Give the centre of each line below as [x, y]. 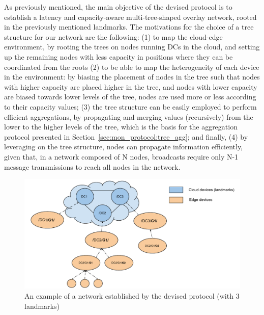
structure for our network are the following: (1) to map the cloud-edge [113, 36]
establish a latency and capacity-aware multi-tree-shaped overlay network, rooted [130, 17]
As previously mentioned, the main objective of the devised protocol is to [118, 7]
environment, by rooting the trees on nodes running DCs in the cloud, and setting [132, 47]
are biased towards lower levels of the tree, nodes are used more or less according [130, 97]
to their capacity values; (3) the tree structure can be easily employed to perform [130, 106]
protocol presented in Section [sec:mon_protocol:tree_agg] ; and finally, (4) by [126, 136]
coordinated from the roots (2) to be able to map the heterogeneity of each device [132, 67]
